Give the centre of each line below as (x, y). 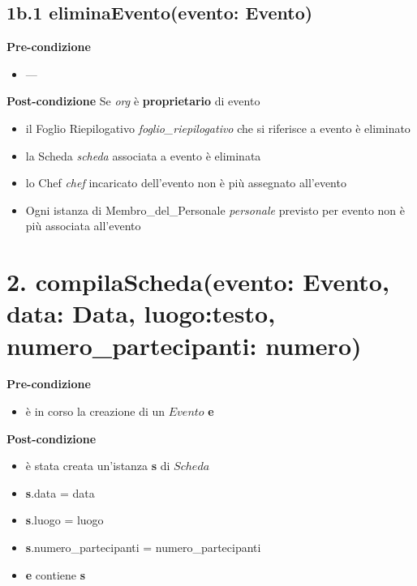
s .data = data (60, 492)
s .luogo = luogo (64, 520)
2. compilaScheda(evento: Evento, (198, 282)
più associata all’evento (83, 226)
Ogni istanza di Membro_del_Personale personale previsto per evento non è (215, 210)
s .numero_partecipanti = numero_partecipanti (143, 548)
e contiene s (56, 574)
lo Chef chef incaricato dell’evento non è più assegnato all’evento (186, 183)
